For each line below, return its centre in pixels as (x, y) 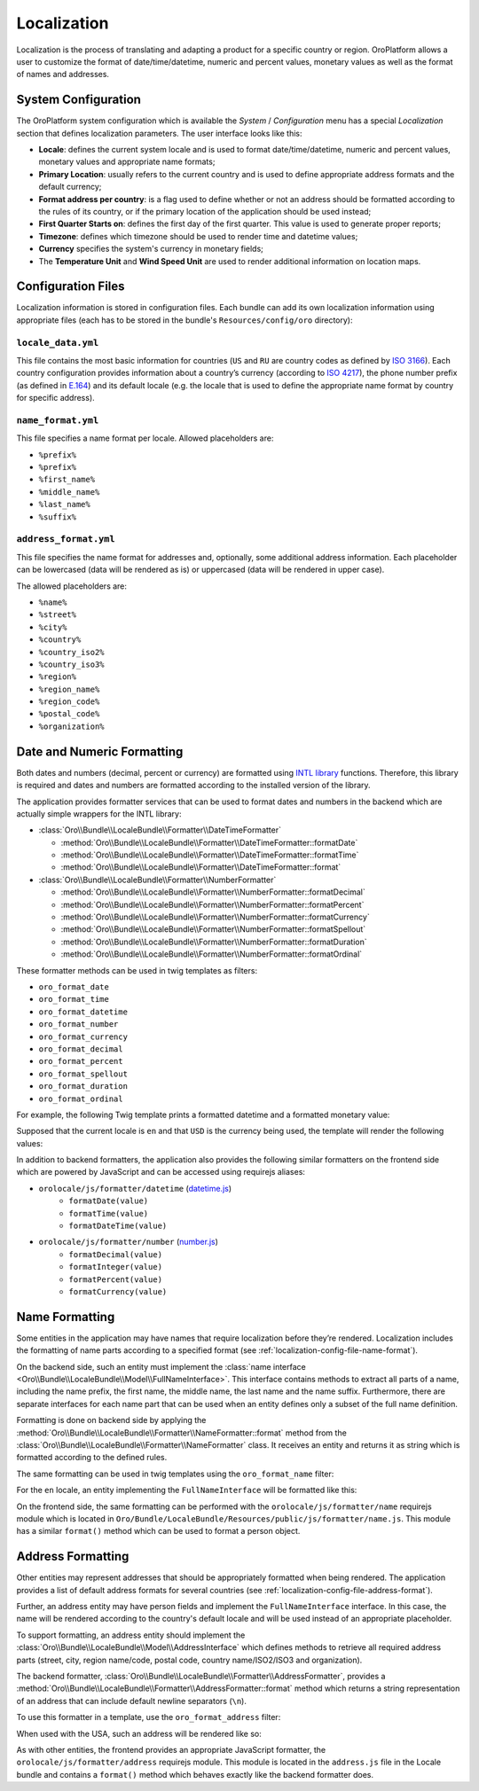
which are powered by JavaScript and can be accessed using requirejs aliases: (161, 1172)
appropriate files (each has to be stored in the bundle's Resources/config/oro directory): (185, 320)
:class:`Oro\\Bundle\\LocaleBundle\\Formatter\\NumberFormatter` (157, 880)
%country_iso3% (72, 664)
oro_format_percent (81, 1061)
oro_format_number (79, 1025)
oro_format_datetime (83, 1012)
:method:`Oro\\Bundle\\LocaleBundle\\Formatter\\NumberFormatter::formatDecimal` (213, 892)
